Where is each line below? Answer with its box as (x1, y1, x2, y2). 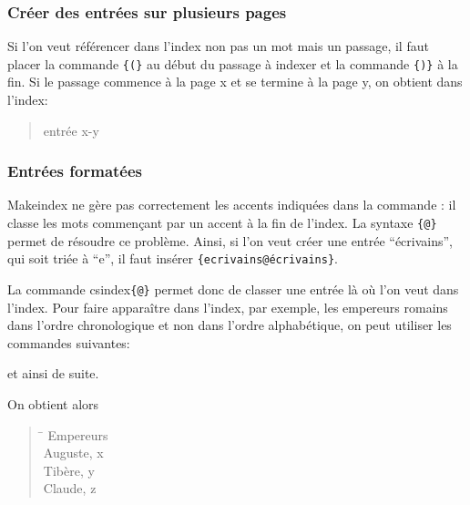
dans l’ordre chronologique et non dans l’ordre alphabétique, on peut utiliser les (7, 315, 452, 335)
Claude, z (43, 479, 97, 498)
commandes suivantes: (7, 333, 130, 352)
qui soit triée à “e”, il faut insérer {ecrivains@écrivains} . (7, 249, 338, 268)
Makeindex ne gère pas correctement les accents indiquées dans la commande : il (7, 195, 456, 214)
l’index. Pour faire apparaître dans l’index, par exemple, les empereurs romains (7, 297, 448, 316)
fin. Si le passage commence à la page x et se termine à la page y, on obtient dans (7, 72, 463, 91)
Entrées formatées (7, 160, 143, 182)
